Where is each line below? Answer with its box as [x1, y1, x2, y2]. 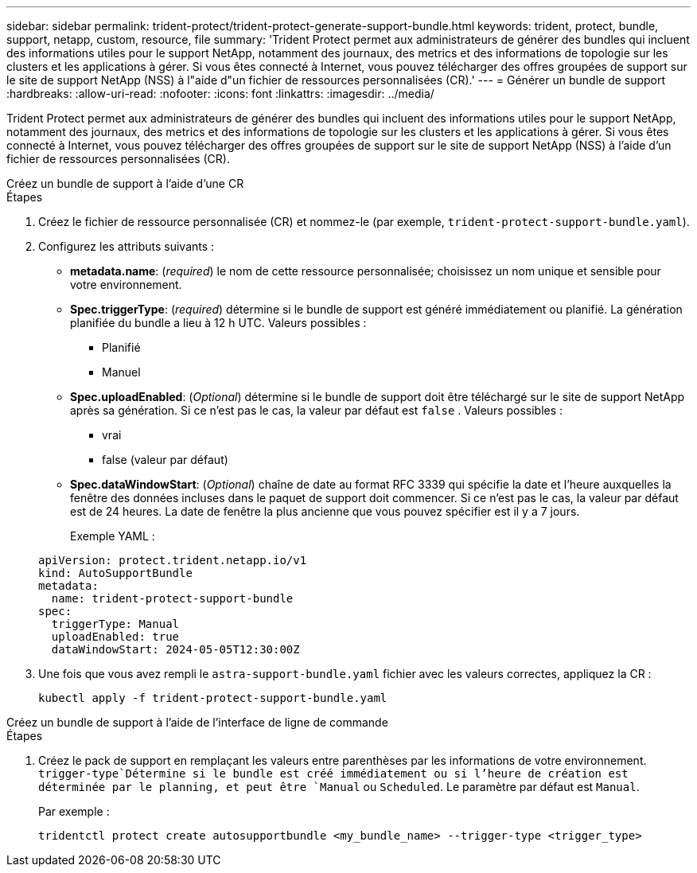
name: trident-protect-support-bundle [51, 592, 294, 605]
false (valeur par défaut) [102, 453, 228, 466]
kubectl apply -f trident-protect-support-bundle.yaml [38, 692, 387, 704]
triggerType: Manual [51, 618, 180, 630]
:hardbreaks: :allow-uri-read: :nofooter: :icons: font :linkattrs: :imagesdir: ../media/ [6, 87, 434, 100]
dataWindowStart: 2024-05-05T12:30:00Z [51, 643, 300, 656]
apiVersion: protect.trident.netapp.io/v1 [38, 554, 307, 567]
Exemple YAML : [70, 529, 155, 543]
